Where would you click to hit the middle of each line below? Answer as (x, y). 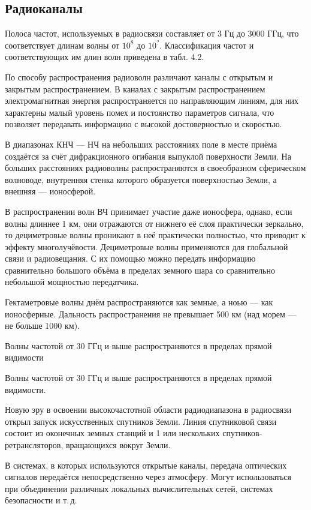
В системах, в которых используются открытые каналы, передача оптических (146, 465)
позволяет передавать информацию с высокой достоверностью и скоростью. (144, 124)
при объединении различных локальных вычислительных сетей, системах (139, 488)
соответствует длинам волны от (62, 45)
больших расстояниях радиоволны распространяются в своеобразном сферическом (155, 168)
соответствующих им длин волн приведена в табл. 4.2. (105, 57)
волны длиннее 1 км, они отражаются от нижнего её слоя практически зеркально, (154, 223)
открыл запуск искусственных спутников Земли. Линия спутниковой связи (141, 421)
